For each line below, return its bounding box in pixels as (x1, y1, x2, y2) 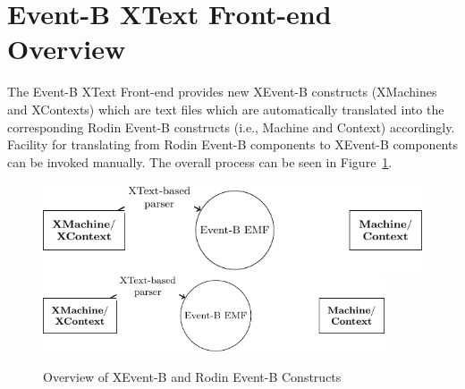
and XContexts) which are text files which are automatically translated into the (7, 99, 444, 118)
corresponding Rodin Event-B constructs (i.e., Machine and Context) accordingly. (7, 117, 455, 136)
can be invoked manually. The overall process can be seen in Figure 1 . (7, 152, 393, 171)
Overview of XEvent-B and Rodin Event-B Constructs (43, 367, 342, 385)
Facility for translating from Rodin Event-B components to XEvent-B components (7, 135, 458, 154)
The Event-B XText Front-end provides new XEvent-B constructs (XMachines (7, 82, 437, 101)
